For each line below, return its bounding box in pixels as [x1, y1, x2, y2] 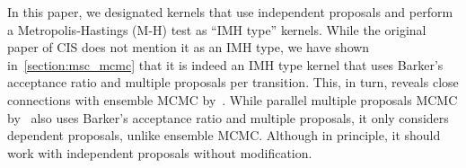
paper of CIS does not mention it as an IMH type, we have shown [7, 38, 370, 57]
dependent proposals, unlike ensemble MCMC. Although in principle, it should [7, 126, 441, 145]
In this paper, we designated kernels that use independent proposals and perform [7, 3, 453, 21]
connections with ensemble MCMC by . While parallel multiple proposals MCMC [7, 90, 458, 109]
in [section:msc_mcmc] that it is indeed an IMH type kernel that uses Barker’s [7, 55, 444, 74]
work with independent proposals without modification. [7, 143, 312, 162]
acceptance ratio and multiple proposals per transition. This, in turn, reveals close [7, 73, 459, 92]
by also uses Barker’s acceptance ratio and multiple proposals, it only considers [7, 108, 449, 127]
